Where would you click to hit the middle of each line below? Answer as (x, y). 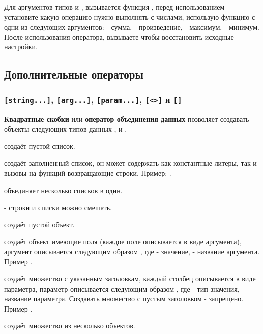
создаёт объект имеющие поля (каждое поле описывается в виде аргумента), (123, 241)
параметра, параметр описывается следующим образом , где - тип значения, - (124, 288)
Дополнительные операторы (74, 74)
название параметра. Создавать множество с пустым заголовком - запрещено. (124, 299)
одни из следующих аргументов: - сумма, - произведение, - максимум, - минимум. (132, 27)
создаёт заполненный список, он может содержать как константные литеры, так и (130, 163)
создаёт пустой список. (40, 146)
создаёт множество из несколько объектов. (70, 326)
